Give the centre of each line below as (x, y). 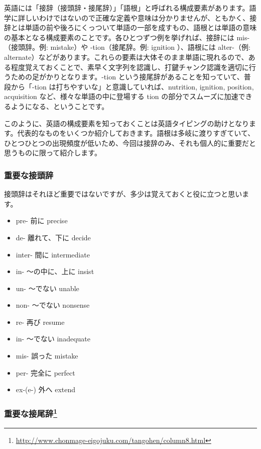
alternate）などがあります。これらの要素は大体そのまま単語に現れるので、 (126, 57)
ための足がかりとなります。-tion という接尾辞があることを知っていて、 (127, 77)
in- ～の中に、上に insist (55, 271)
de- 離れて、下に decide (53, 237)
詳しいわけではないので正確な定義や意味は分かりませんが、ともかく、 (134, 17)
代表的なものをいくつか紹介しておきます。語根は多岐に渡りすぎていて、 (136, 133)
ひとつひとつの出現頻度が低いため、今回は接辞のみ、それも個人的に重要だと (130, 143)
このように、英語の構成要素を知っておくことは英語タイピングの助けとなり (127, 123)
